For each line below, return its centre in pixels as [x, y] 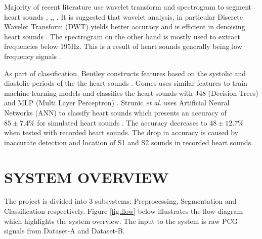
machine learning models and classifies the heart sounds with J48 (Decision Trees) [131, 93]
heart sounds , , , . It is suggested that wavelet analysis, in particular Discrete [123, 16]
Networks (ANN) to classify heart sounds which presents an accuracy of [115, 112]
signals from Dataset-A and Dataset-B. [64, 231]
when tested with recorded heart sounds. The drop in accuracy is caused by [121, 132]
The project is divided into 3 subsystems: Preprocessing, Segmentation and [120, 201]
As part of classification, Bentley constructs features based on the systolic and [125, 73]
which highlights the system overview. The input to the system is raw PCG [121, 221]
